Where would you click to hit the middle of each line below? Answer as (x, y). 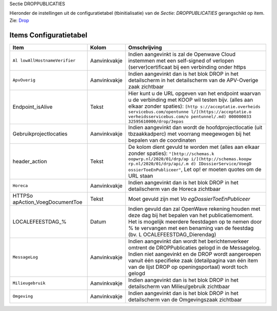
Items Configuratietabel (48, 35)
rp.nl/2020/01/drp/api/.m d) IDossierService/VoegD (190, 163)
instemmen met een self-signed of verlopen (181, 61)
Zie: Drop (19, 20)
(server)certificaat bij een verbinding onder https (187, 67)
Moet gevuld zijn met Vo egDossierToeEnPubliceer (189, 199)
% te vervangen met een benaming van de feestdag (191, 228)
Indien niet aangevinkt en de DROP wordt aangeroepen (195, 254)
